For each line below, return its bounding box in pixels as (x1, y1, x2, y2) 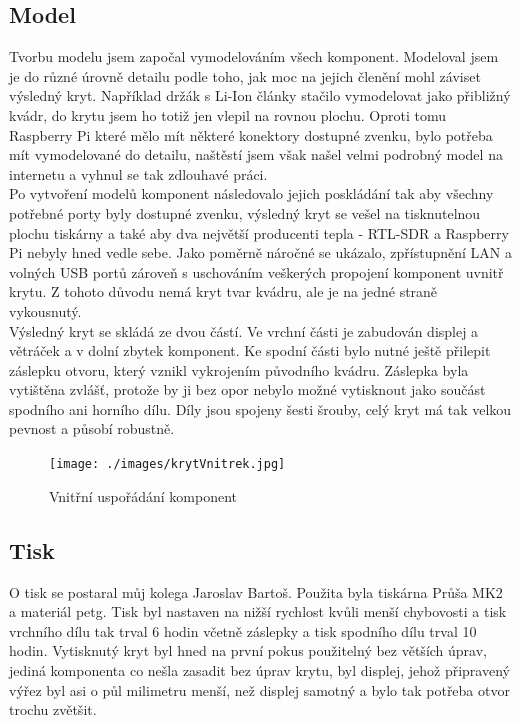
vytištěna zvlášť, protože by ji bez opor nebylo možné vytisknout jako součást (9, 379, 486, 400)
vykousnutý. (9, 300, 82, 321)
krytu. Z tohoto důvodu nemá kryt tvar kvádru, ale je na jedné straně (9, 281, 438, 302)
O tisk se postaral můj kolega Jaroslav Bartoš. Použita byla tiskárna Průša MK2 (9, 581, 503, 602)
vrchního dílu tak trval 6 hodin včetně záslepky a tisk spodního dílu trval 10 (9, 620, 477, 641)
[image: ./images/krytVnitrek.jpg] (49, 457, 286, 472)
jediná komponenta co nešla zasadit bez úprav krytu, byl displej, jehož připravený (9, 659, 510, 680)
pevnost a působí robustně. (9, 418, 175, 439)
